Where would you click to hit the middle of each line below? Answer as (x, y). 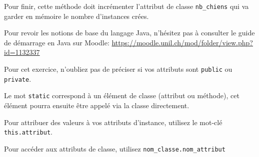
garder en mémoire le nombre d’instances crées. (76, 16)
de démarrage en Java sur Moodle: (57, 42)
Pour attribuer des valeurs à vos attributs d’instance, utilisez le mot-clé (113, 122)
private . (18, 78)
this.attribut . (28, 132)
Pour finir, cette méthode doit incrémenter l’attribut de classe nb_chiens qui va (126, 6)
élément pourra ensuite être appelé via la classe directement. (97, 105)
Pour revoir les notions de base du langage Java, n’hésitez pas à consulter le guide (129, 33)
